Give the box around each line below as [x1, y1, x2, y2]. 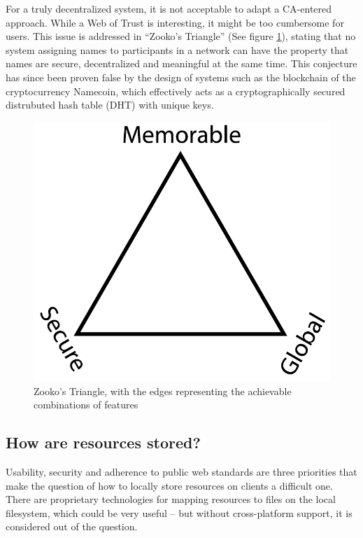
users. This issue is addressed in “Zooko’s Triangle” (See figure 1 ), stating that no [6, 29, 356, 43]
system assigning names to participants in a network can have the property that [6, 42, 349, 57]
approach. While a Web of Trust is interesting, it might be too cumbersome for [6, 15, 344, 29]
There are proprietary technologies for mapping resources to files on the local [6, 492, 336, 506]
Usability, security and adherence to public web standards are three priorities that [6, 464, 357, 479]
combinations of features [34, 397, 138, 412]
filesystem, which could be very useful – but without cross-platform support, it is [6, 505, 353, 520]
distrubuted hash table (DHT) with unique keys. [6, 97, 214, 112]
